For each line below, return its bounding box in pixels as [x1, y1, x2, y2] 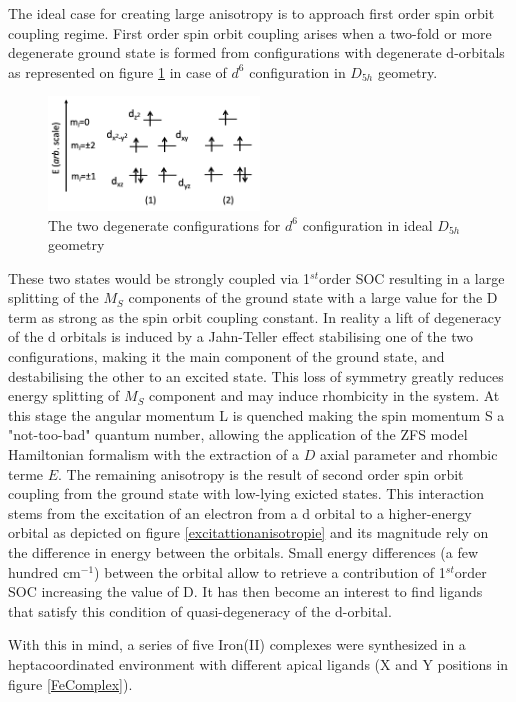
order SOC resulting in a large [319, 267, 505, 288]
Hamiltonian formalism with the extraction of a [8, 444, 300, 465]
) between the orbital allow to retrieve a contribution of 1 [94, 561, 446, 582]
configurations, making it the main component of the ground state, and [8, 346, 445, 367]
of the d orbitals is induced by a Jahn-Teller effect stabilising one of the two [8, 326, 473, 347]
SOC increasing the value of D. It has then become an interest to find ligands [8, 581, 483, 602]
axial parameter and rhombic [319, 444, 498, 465]
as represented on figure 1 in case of [8, 61, 227, 82]
